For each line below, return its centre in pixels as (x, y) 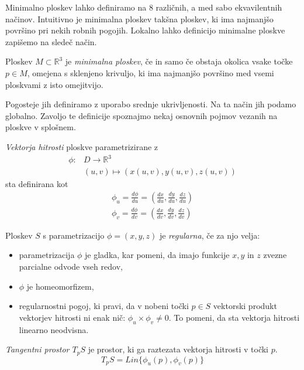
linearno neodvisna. (54, 329)
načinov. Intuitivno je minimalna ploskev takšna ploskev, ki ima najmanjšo (139, 18)
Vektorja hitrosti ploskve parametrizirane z (82, 146)
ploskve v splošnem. (41, 127)
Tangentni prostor (37, 349)
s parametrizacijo (74, 235)
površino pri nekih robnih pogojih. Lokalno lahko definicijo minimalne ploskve (145, 30)
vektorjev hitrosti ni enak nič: (72, 317)
